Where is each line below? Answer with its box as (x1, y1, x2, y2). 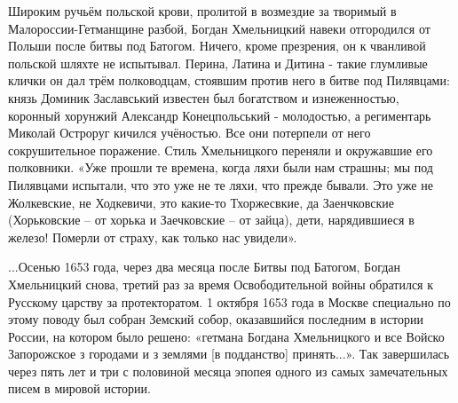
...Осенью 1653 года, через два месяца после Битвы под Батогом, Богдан (8, 257, 401, 276)
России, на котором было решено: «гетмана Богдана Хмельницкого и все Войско (8, 327, 445, 345)
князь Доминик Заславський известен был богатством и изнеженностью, (8, 88, 399, 107)
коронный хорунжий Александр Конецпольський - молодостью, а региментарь (8, 106, 431, 124)
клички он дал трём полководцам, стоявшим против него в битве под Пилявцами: (8, 71, 450, 90)
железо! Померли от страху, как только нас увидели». (8, 227, 297, 246)
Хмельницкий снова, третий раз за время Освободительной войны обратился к (8, 274, 434, 293)
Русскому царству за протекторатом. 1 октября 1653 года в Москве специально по (8, 292, 451, 311)
